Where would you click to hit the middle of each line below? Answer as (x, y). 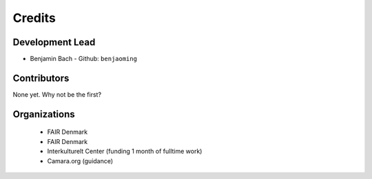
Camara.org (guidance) (80, 160)
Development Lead (54, 42)
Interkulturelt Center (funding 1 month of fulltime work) (125, 152)
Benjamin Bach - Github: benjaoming (84, 59)
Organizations (44, 114)
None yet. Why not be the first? (57, 94)
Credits (34, 18)
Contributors (41, 78)
